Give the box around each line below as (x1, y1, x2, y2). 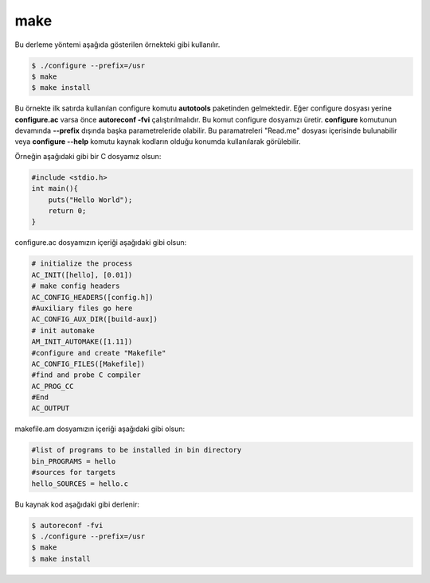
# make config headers (31, 282, 120, 290)
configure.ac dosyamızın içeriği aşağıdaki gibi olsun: (14, 238, 187, 247)
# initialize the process (31, 259, 133, 268)
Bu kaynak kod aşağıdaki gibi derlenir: (14, 499, 139, 509)
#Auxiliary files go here (31, 303, 133, 313)
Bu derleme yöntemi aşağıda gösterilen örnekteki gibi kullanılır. (14, 40, 221, 49)
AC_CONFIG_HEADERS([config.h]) (31, 293, 154, 301)
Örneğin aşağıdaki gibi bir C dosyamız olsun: (14, 151, 162, 161)
